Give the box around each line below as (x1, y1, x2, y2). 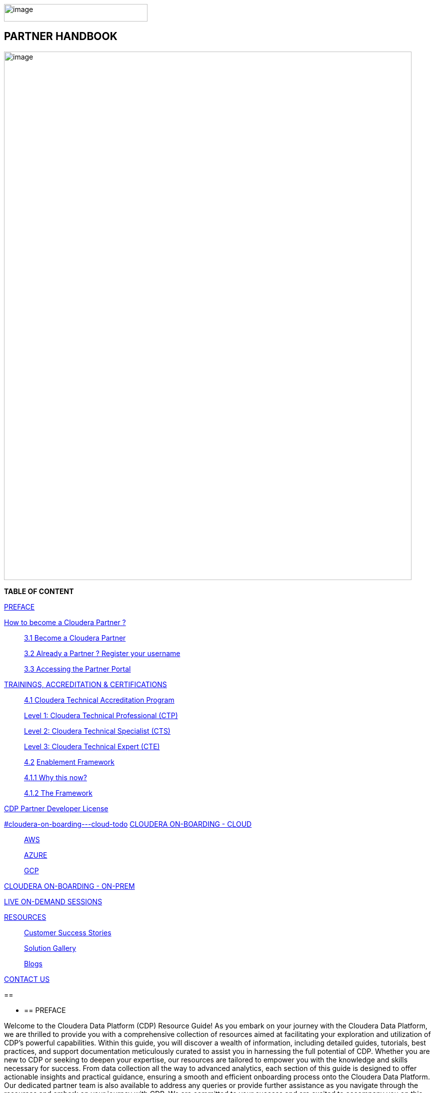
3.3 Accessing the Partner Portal (24, 664, 131, 673)
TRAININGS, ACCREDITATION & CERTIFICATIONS (4, 680, 167, 689)
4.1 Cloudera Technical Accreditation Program (24, 695, 174, 704)
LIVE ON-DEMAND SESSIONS (4, 897, 102, 906)
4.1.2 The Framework (24, 788, 92, 797)
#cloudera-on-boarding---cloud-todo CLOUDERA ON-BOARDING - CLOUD (4, 819, 252, 828)
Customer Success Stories (24, 928, 111, 937)
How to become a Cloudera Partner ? (4, 618, 126, 627)
